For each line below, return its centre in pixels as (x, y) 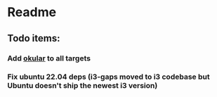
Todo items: (34, 38)
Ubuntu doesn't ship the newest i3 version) (83, 86)
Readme (32, 12)
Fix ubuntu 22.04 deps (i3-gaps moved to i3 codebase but (108, 77)
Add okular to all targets (49, 58)
